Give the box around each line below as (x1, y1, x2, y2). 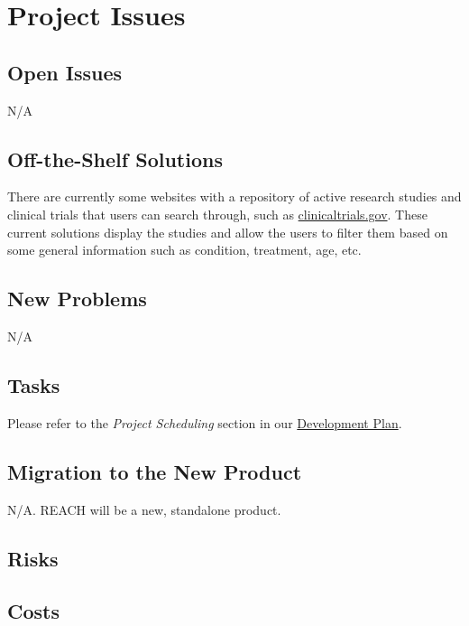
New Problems (7, 285, 147, 313)
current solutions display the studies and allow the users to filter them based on (7, 222, 448, 241)
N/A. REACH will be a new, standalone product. (7, 500, 281, 519)
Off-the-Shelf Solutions (7, 145, 223, 173)
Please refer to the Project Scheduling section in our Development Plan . (7, 413, 402, 432)
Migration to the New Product (7, 457, 302, 485)
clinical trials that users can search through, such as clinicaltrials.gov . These (7, 204, 428, 223)
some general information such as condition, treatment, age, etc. (7, 240, 362, 259)
